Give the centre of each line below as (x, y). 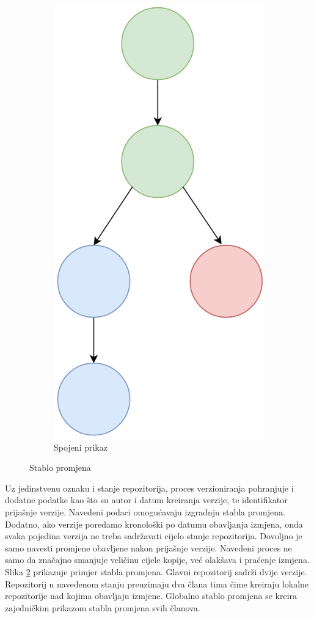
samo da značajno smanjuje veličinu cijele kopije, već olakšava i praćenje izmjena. (157, 560)
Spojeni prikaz (81, 447)
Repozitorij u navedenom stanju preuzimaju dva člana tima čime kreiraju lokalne (157, 583)
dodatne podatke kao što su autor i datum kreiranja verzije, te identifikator (146, 500)
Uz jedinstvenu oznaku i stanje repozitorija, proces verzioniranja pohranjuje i (149, 488)
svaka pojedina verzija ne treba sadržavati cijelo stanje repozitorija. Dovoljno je (154, 536)
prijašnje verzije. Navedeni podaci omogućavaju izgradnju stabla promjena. (145, 512)
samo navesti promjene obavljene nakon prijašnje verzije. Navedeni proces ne (148, 547)
